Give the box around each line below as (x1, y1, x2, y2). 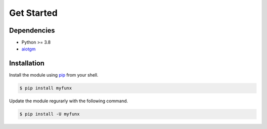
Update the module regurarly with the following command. (9, 98, 128, 104)
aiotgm (21, 46, 36, 52)
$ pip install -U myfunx (19, 111, 80, 117)
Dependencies (9, 26, 55, 35)
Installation (9, 59, 44, 68)
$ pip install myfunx (19, 86, 72, 91)
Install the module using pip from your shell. (9, 72, 98, 78)
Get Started (9, 7, 58, 18)
